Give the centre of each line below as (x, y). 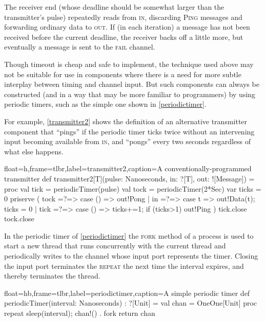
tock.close (19, 218)
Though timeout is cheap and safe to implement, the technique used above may (129, 64)
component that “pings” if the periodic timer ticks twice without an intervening (129, 131)
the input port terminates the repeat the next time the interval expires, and (124, 266)
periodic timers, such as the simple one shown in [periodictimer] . (105, 104)
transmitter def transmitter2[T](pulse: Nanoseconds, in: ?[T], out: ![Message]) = (129, 178)
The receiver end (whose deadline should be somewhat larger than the (114, 7)
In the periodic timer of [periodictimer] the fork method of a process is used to (129, 235)
